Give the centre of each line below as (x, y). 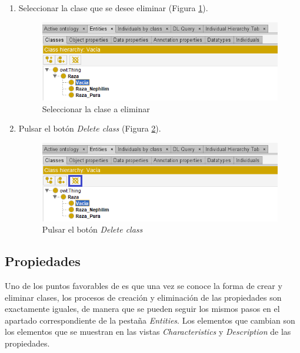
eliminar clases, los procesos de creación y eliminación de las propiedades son (143, 297)
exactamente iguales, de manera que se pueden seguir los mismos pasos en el (142, 309)
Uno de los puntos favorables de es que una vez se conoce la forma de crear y (144, 286)
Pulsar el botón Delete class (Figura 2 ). (90, 128)
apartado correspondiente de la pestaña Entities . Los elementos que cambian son (150, 320)
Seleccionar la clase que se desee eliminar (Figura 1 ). (113, 8)
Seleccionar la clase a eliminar (96, 108)
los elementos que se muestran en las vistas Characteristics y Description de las (148, 332)
